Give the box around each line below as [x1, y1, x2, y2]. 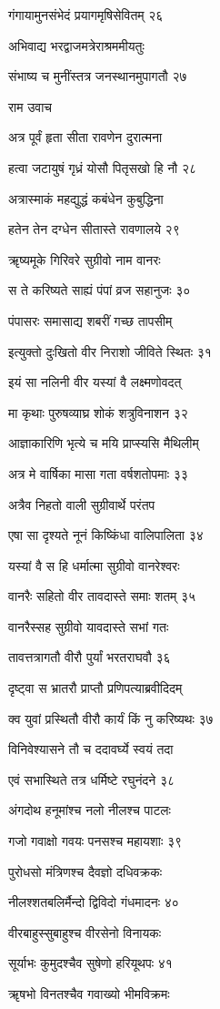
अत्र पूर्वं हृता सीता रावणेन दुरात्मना [8, 127, 163, 147]
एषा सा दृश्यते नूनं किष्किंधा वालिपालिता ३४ [8, 525, 204, 545]
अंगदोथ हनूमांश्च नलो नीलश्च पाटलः [8, 800, 171, 820]
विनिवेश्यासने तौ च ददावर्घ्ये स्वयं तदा [8, 739, 174, 759]
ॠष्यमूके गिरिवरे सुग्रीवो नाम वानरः [8, 250, 161, 269]
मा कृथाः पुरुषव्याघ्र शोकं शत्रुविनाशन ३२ [8, 403, 188, 422]
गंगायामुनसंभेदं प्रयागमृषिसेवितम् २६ [8, 5, 164, 24]
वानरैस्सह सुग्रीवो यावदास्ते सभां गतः [8, 617, 169, 636]
